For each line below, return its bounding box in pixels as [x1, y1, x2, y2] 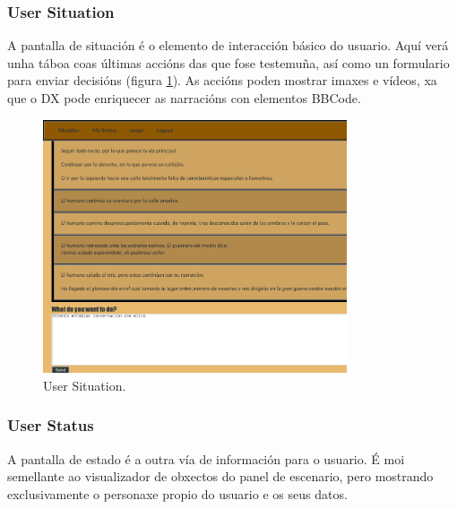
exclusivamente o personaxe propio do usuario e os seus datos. [7, 484, 348, 503]
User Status [7, 414, 94, 436]
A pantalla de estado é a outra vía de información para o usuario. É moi [7, 449, 405, 468]
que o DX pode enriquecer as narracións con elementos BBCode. [7, 89, 361, 107]
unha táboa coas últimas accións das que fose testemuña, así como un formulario [7, 53, 450, 72]
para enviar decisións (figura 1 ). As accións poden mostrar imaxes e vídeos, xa [7, 71, 437, 90]
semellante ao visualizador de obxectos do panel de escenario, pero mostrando [7, 467, 434, 486]
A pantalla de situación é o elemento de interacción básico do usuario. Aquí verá [7, 36, 449, 55]
